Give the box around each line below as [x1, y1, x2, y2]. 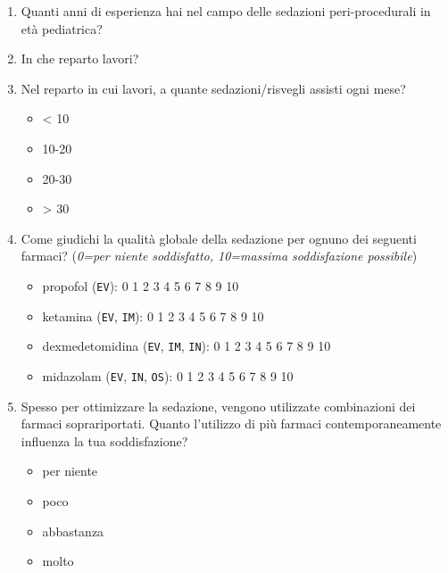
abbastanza [42, 521, 104, 540]
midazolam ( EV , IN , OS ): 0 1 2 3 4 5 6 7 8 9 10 [42, 366, 294, 385]
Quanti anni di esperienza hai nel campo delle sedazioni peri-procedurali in [21, 2, 431, 20]
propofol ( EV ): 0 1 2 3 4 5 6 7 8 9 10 [42, 276, 239, 295]
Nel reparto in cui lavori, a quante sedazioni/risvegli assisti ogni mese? [21, 79, 406, 97]
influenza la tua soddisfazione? [21, 431, 188, 450]
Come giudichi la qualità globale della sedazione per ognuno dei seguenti [21, 228, 417, 247]
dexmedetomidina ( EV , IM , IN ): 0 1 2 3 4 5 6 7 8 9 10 [42, 336, 331, 355]
